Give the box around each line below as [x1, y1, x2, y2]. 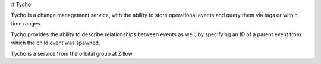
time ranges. [11, 20, 42, 27]
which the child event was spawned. [11, 39, 100, 46]
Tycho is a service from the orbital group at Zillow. [11, 50, 134, 57]
